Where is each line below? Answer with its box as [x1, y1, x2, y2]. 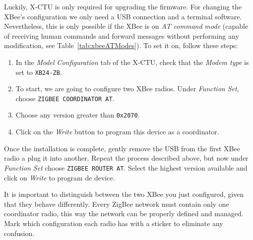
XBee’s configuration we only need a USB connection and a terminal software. [4, 11, 242, 21]
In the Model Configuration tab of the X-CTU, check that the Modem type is [15, 57, 249, 67]
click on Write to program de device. [4, 172, 115, 182]
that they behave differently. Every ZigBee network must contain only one [4, 198, 229, 209]
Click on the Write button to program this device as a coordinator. [15, 126, 219, 137]
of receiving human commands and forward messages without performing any [4, 30, 239, 41]
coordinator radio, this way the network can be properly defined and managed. [4, 208, 244, 219]
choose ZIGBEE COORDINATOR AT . [15, 93, 115, 103]
